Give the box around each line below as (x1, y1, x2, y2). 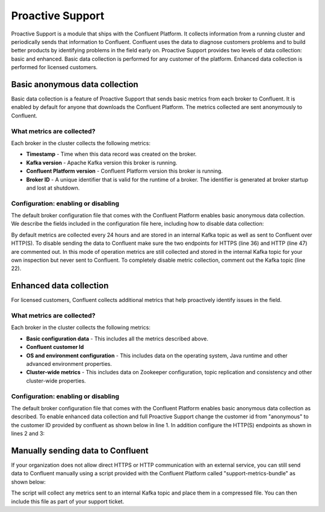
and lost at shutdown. (26, 184, 80, 191)
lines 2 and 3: (11, 430, 45, 437)
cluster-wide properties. (26, 377, 87, 384)
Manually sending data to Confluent (11, 445, 149, 455)
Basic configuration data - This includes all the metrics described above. (26, 335, 209, 342)
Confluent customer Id (26, 344, 84, 351)
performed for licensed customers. (11, 64, 98, 71)
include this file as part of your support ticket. (11, 498, 125, 505)
